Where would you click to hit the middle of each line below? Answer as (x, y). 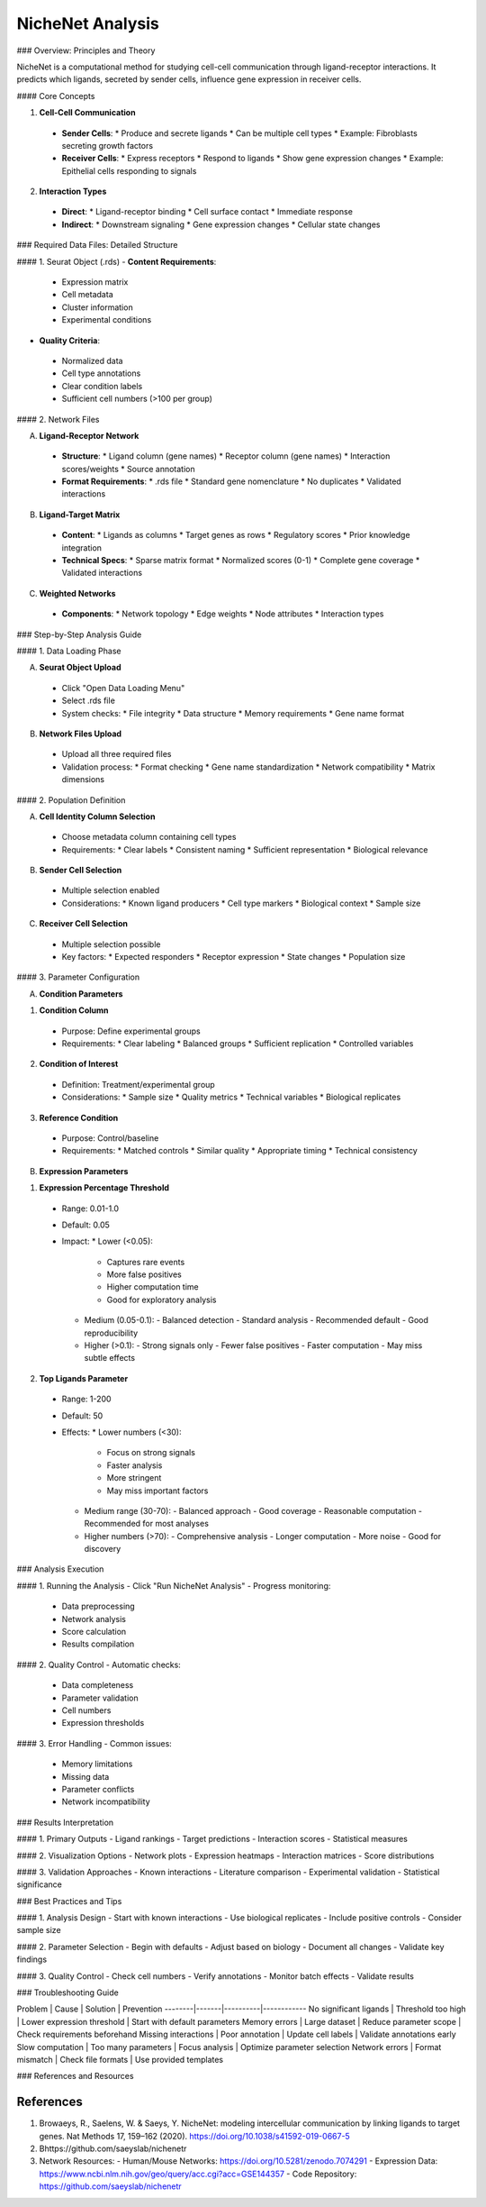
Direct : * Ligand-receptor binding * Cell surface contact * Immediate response (207, 212)
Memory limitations (97, 1764)
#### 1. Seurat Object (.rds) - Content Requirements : (117, 261)
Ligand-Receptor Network (89, 435)
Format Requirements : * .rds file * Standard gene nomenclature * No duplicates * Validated (232, 481)
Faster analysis (135, 1465)
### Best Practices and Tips (69, 1901)
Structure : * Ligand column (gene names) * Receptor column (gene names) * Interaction (226, 456)
